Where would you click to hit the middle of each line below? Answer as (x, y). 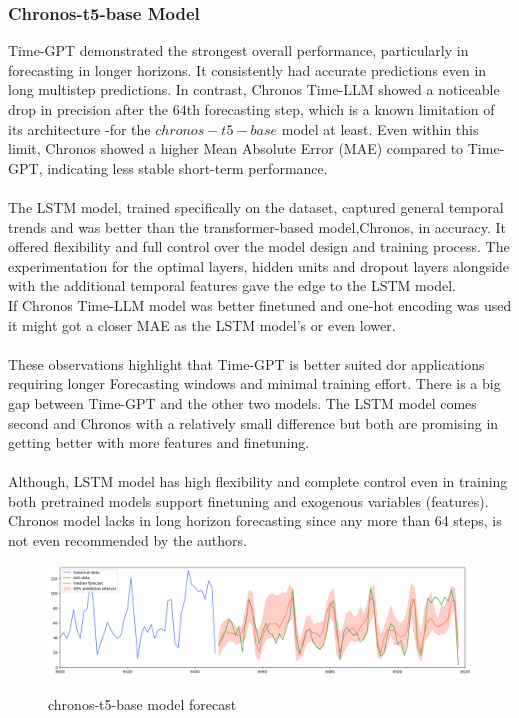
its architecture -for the (79, 128)
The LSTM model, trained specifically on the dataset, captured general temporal (256, 206)
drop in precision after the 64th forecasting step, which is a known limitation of (251, 109)
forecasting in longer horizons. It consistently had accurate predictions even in (247, 69)
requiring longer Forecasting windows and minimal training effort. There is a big (254, 383)
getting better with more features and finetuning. (159, 442)
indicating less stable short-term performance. (187, 167)
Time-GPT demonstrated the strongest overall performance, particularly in (238, 50)
